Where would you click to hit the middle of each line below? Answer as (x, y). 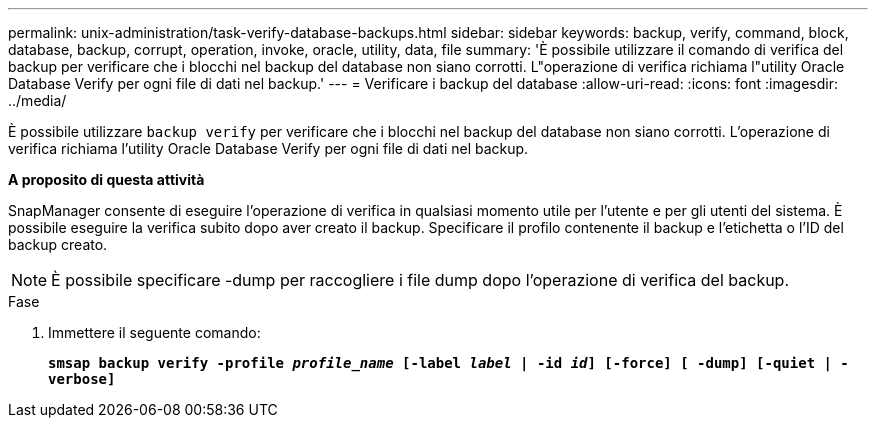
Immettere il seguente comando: (154, 332)
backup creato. (58, 244)
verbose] (82, 379)
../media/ (37, 100)
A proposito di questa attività (106, 179)
